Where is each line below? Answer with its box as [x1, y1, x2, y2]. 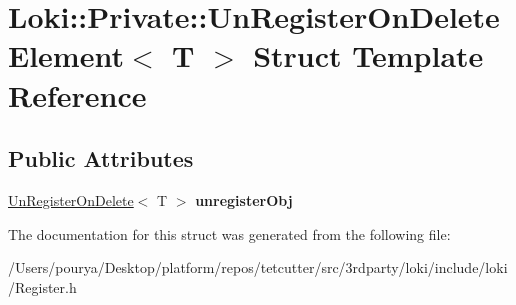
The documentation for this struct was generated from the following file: [8, 223, 451, 244]
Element [8, 35, 124, 76]
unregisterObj [195, 189, 293, 210]
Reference [8, 74, 147, 115]
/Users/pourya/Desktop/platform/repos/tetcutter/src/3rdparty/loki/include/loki [8, 257, 508, 278]
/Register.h [8, 276, 77, 297]
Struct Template [253, 35, 484, 76]
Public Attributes [8, 143, 194, 174]
